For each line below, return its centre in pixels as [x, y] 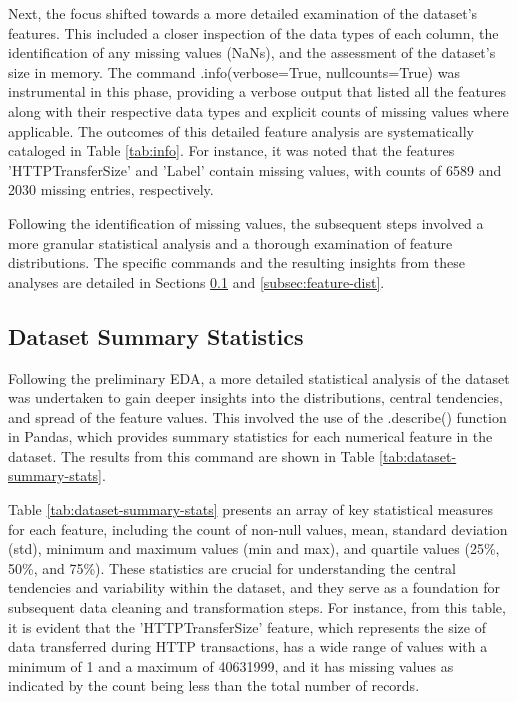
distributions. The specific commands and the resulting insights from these [236, 262]
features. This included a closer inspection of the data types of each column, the [253, 32]
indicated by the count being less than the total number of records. [214, 685]
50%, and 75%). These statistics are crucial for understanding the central [232, 567]
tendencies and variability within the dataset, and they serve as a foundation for [254, 587]
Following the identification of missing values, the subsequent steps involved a [246, 222]
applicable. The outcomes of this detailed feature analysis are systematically [241, 130]
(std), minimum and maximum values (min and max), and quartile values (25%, [254, 548]
